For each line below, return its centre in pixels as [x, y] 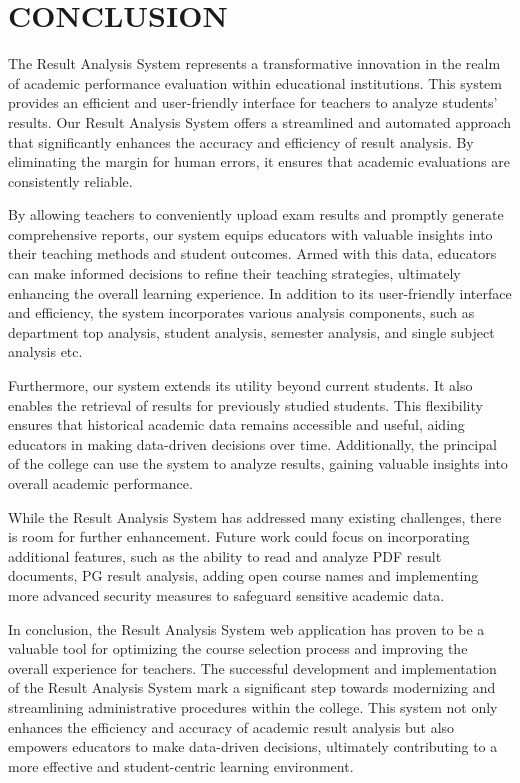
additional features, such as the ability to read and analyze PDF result [225, 555]
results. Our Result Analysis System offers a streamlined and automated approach [260, 121]
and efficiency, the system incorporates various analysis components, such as [241, 312]
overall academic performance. [100, 483]
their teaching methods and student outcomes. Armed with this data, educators [252, 253]
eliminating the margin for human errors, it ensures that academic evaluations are [259, 161]
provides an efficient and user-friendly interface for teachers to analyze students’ [253, 102]
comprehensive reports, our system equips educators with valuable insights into [250, 233]
